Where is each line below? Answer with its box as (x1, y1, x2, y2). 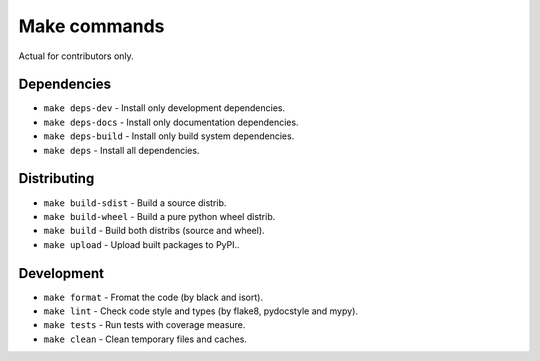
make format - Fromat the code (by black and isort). (43, 291, 264, 303)
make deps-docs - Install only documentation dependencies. (43, 116, 299, 128)
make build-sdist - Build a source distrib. (43, 196, 227, 209)
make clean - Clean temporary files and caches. (43, 333, 247, 345)
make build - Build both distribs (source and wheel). (43, 225, 265, 237)
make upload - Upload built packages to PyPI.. (43, 238, 240, 250)
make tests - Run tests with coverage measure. (43, 319, 246, 331)
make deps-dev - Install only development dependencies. (43, 102, 285, 114)
